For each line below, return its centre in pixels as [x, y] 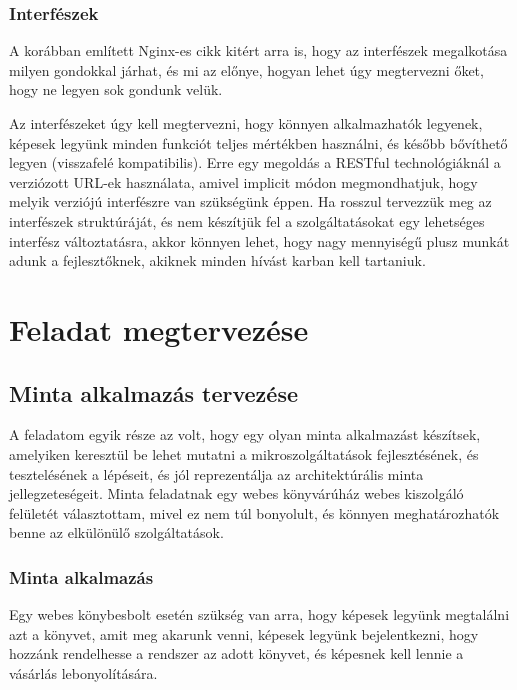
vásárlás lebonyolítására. [83, 672]
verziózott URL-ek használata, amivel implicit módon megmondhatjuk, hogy [243, 181]
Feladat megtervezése [159, 328]
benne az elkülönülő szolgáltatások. [116, 532]
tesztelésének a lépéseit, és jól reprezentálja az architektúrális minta [216, 473]
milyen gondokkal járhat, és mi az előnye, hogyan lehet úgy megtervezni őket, [246, 69]
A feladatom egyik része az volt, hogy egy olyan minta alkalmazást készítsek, [245, 434]
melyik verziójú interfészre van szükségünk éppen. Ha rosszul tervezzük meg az [250, 201]
